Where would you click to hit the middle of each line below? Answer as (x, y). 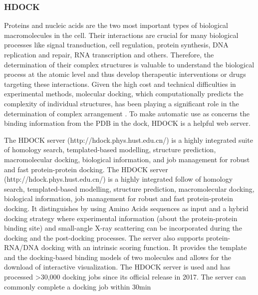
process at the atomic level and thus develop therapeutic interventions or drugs (125, 74)
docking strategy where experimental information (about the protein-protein (121, 218)
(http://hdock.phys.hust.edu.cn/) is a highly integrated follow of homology (119, 179)
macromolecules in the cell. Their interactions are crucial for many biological (121, 35)
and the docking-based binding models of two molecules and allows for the (118, 257)
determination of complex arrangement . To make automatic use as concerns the (127, 113)
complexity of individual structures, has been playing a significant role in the (122, 103)
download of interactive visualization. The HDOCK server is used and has (117, 267)
